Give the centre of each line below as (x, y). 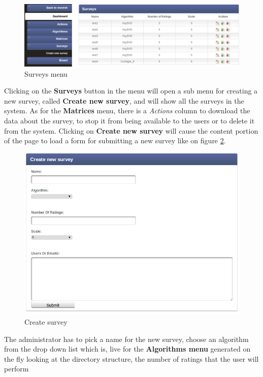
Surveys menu (46, 73)
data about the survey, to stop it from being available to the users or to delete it (129, 121)
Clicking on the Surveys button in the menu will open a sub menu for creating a (131, 91)
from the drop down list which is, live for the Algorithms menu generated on (127, 349)
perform (17, 369)
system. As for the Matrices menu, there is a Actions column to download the (127, 111)
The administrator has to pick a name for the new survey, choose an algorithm (126, 339)
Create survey (46, 322)
